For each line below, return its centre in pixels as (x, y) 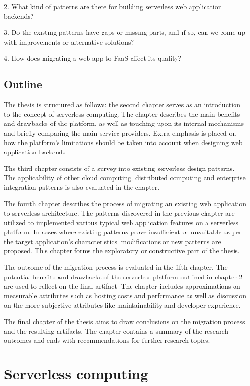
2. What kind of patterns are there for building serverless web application (113, 6)
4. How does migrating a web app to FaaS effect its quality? (93, 58)
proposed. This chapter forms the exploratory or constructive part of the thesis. (122, 251)
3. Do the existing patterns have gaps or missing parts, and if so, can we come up (125, 32)
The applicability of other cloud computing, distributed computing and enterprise (125, 178)
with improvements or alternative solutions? (69, 41)
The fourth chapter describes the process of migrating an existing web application (125, 203)
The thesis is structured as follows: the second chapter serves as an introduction (122, 104)
